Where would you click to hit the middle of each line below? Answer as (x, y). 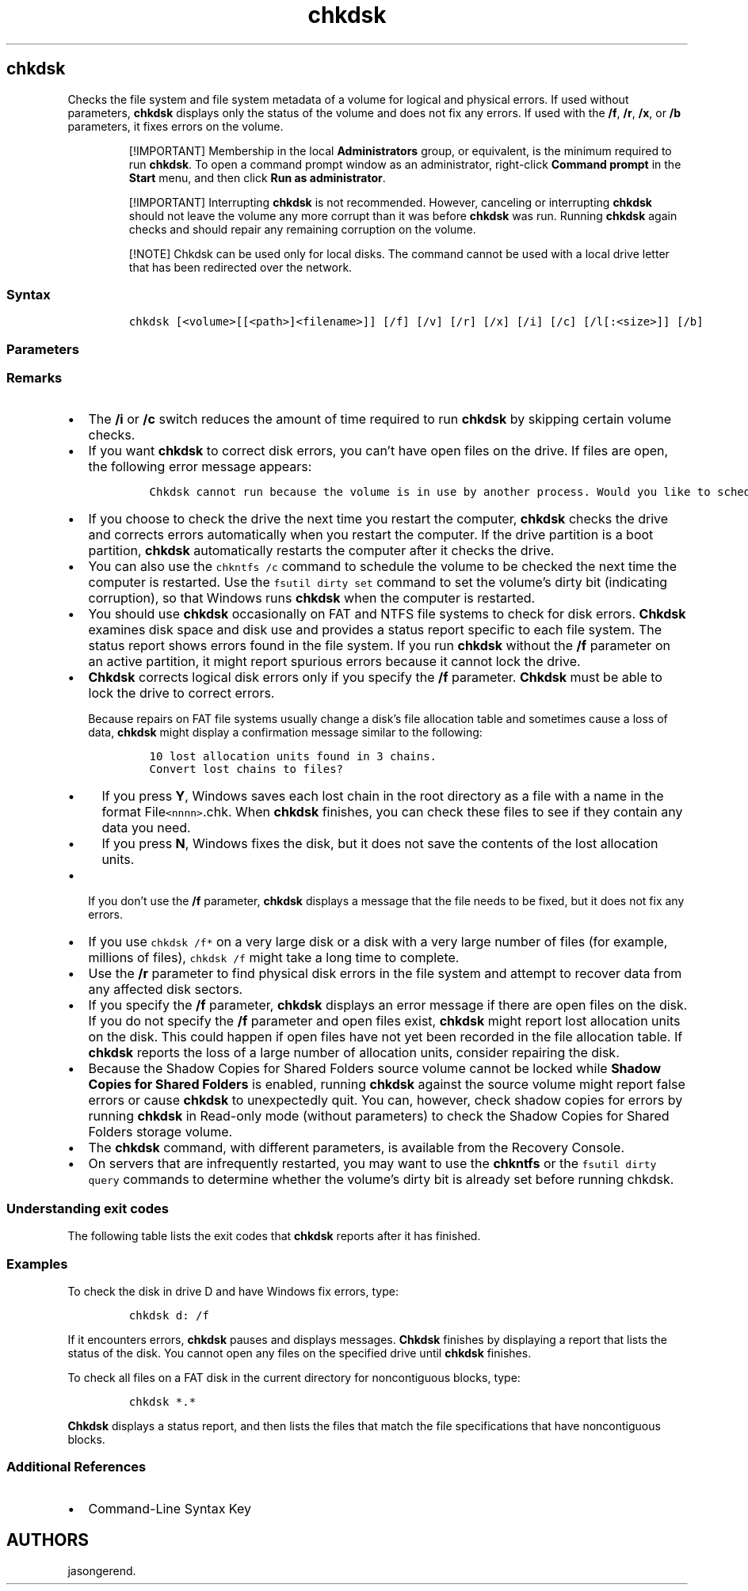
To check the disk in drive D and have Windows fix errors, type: (233, 1291)
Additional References (76, 1467)
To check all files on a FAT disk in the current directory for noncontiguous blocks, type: (294, 1377)
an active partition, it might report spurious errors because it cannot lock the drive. (334, 662)
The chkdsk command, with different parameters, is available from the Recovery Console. (357, 1148)
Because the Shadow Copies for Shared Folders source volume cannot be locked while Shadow (375, 1069)
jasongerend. (102, 1570)
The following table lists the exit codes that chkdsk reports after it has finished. (274, 1236)
